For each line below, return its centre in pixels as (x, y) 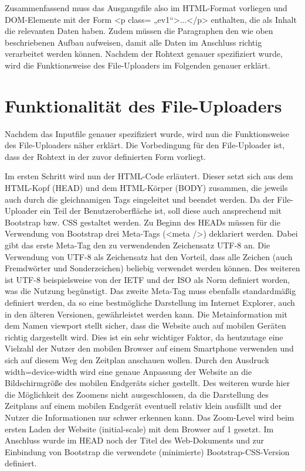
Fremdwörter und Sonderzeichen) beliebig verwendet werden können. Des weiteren (152, 268)
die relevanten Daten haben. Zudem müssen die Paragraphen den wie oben (139, 31)
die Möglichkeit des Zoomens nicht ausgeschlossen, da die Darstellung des (137, 394)
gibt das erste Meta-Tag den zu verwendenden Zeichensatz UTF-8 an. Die (138, 245)
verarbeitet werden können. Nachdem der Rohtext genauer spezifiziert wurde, (144, 54)
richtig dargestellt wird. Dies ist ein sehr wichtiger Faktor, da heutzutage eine (144, 337)
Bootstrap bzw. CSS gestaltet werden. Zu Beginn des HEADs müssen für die (143, 222)
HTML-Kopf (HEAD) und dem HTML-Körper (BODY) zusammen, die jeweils (146, 188)
